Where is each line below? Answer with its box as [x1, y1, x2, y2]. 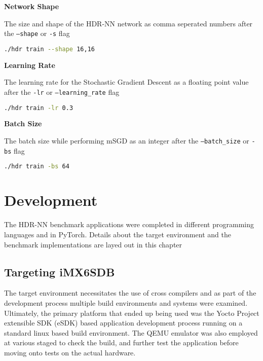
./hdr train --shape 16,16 [4, 45, 95, 53]
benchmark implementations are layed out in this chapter [4, 239, 182, 249]
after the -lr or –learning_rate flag [4, 86, 120, 97]
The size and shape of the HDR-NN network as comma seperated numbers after [4, 18, 253, 28]
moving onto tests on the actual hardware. [4, 347, 136, 357]
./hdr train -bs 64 [4, 163, 69, 170]
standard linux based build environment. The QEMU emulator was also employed [4, 327, 258, 338]
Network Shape [4, 1, 59, 11]
